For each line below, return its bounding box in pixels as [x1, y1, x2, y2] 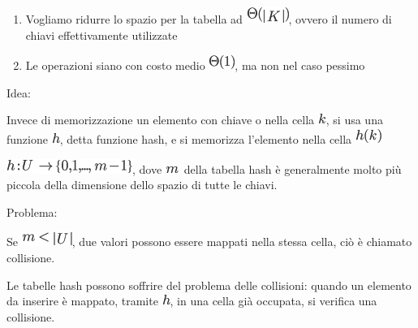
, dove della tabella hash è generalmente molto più [132, 160, 402, 177]
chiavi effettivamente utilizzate [25, 26, 178, 43]
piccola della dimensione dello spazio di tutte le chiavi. [6, 176, 278, 193]
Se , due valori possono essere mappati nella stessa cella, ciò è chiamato [6, 233, 412, 250]
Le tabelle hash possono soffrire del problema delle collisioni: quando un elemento [6, 276, 412, 293]
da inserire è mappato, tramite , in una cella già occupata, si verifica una [6, 292, 377, 309]
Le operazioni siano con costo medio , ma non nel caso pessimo [25, 57, 365, 74]
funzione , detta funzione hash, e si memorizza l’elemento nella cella [6, 130, 352, 147]
